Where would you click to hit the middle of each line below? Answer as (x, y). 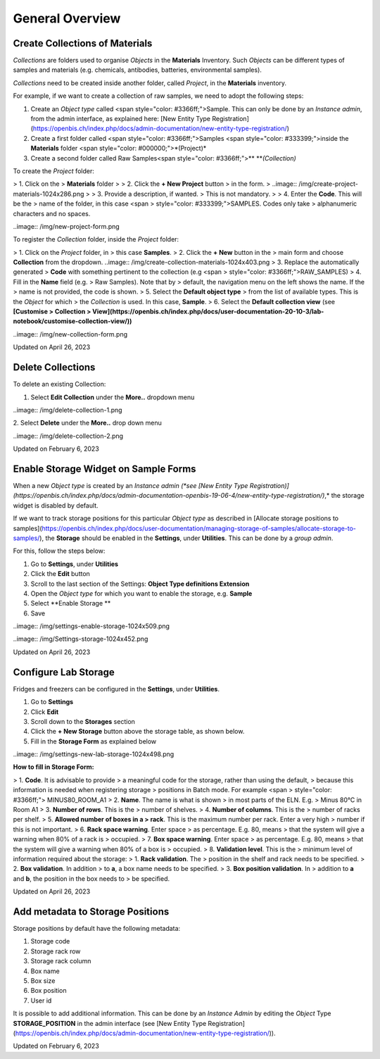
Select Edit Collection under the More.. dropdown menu (113, 397)
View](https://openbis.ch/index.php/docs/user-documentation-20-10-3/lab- (208, 312)
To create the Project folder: (53, 171)
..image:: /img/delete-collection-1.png (68, 410)
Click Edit (45, 712)
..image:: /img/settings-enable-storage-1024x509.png (91, 626)
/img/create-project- (328, 184)
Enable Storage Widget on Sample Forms (104, 469)
